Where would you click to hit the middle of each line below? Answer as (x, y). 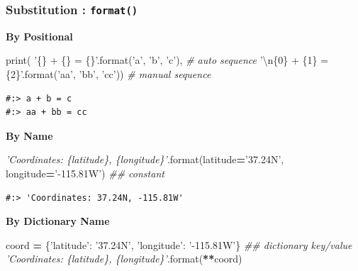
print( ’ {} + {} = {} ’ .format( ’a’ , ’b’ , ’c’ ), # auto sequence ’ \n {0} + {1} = (167, 60)
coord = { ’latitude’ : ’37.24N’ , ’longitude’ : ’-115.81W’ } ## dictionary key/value (179, 244)
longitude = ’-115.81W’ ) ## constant (85, 173)
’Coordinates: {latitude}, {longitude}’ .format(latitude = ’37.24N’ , (145, 159)
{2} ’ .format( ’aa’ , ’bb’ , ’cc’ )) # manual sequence (108, 73)
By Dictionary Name (58, 221)
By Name (29, 135)
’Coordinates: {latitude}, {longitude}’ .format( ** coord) (124, 259)
